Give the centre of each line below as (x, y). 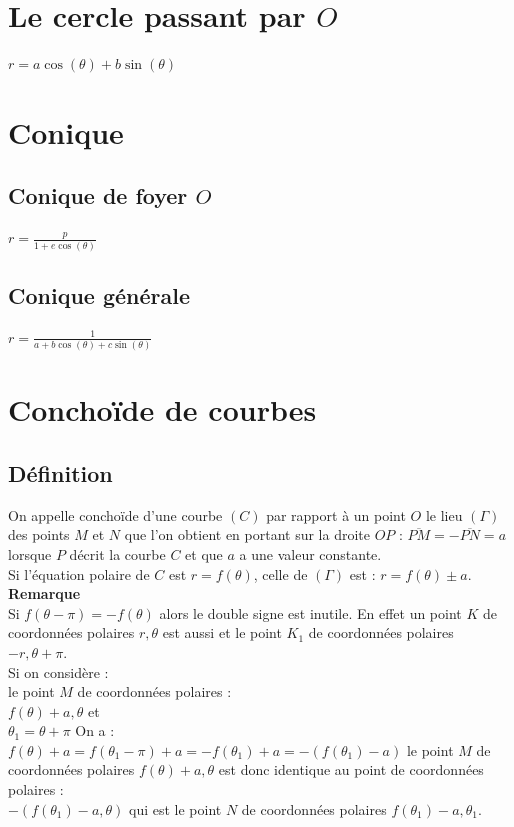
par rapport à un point (336, 514)
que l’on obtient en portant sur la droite (247, 534)
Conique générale (99, 295)
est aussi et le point (222, 632)
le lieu (444, 514)
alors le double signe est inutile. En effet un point (310, 612)
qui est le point (175, 808)
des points (39, 534)
